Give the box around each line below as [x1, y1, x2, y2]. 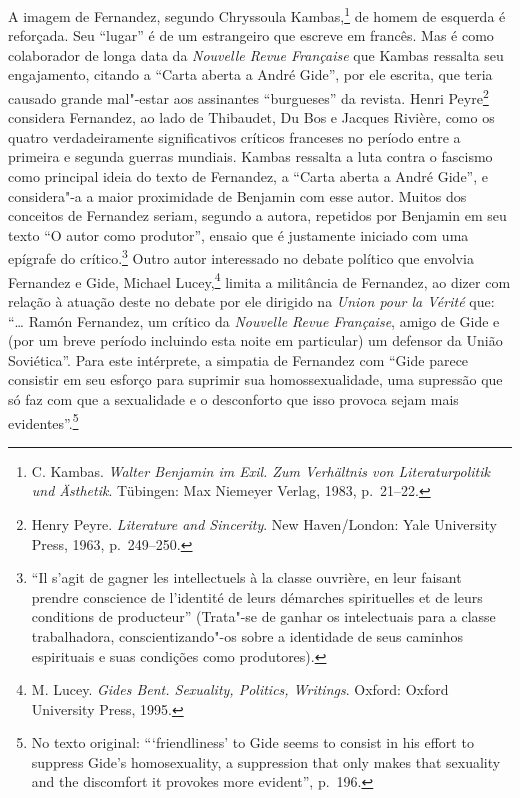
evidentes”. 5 [8, 409, 79, 433]
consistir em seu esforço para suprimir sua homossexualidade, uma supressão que [8, 369, 503, 390]
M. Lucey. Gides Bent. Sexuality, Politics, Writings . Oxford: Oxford [31, 679, 449, 700]
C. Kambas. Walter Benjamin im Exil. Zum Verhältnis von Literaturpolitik [31, 460, 490, 481]
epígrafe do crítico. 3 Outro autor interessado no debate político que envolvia [8, 245, 474, 269]
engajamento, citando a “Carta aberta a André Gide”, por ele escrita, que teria [8, 64, 493, 85]
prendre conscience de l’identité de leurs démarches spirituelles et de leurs [31, 586, 483, 607]
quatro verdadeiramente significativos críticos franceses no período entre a [8, 126, 461, 147]
